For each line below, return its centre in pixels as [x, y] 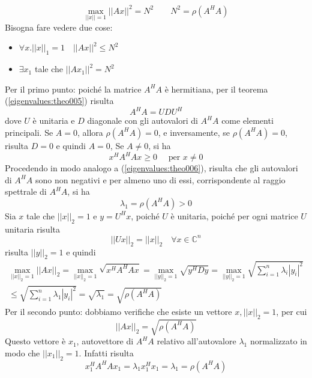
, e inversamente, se [194, 132]
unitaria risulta [32, 229]
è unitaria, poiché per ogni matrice [234, 215]
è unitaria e [54, 120]
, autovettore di [105, 341]
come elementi [247, 120]
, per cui [292, 311]
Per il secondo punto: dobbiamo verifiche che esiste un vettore [118, 311]
